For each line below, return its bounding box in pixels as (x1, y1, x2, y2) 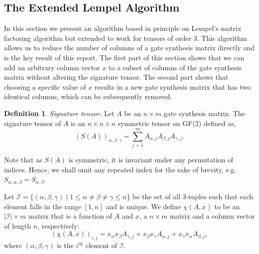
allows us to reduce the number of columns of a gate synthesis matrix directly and (4, 42, 255, 53)
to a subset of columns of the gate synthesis (109, 62, 242, 72)
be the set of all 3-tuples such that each (132, 191, 254, 201)
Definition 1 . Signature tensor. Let (4, 108, 115, 118)
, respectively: (37, 220, 80, 231)
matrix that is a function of (28, 211, 112, 221)
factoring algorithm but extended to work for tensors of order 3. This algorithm (4, 32, 247, 43)
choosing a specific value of (4, 81, 86, 92)
